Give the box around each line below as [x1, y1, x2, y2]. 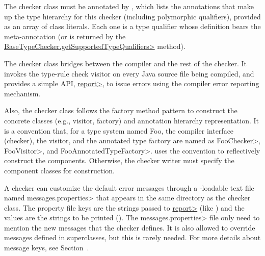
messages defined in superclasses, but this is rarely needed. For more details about [4, 232, 261, 243]
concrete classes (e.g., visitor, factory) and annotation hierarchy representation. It [4, 115, 259, 125]
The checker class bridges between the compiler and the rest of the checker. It [4, 58, 247, 68]
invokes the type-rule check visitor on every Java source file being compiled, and [4, 68, 254, 79]
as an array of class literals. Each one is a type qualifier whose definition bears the [4, 21, 261, 32]
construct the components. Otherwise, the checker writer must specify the [4, 155, 234, 166]
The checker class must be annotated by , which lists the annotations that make [4, 1, 254, 11]
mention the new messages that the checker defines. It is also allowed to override [4, 222, 255, 233]
